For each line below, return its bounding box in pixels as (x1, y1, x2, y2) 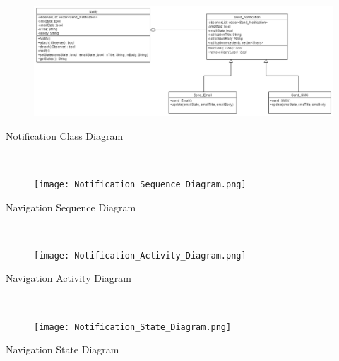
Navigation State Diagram (6, 342, 119, 357)
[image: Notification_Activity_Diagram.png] (34, 250, 246, 261)
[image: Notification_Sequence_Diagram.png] (34, 179, 246, 189)
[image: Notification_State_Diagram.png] (34, 321, 232, 332)
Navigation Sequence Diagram (6, 199, 136, 214)
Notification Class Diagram (6, 128, 124, 143)
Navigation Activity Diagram (6, 271, 131, 285)
